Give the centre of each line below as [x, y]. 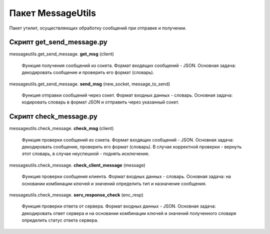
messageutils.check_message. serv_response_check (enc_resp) [76, 195]
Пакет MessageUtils [52, 13]
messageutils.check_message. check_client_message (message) [77, 165]
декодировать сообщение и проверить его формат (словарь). [88, 72]
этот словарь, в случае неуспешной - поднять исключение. [86, 154]
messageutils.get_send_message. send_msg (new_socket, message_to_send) [90, 84]
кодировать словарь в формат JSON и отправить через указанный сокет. [100, 102]
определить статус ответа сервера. [60, 220]
